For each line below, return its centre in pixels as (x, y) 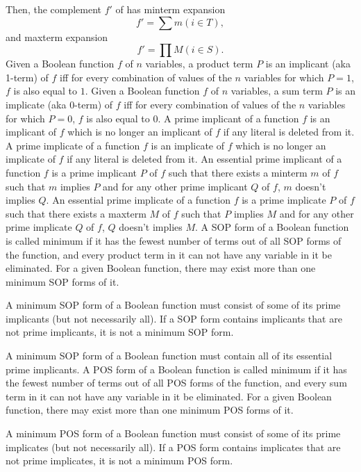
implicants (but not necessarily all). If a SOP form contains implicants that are (174, 318)
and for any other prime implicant (175, 186)
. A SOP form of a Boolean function (272, 227)
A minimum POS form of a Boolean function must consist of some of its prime (173, 433)
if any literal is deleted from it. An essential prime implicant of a (204, 159)
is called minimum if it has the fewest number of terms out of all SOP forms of (174, 240)
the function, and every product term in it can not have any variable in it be (169, 254)
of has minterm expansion (170, 9)
